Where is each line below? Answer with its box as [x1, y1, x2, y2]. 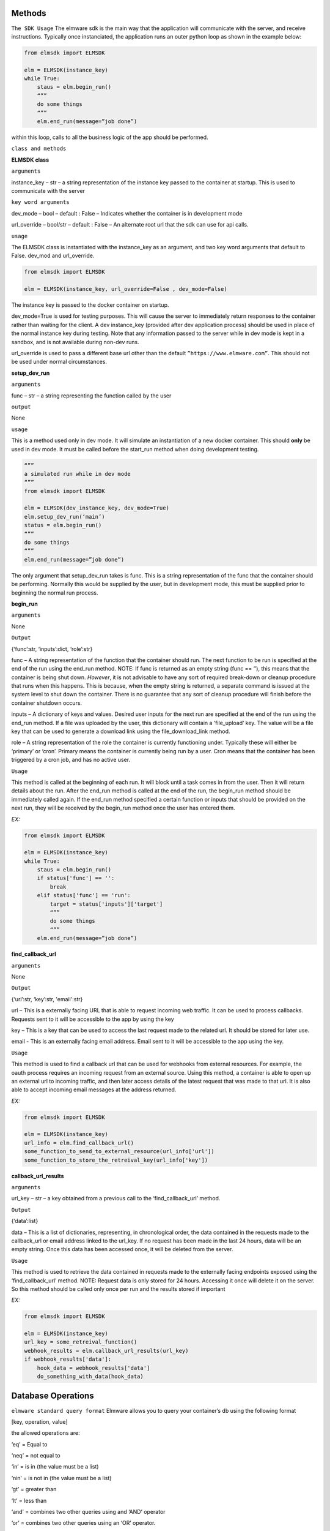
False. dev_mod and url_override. [11, 252, 95, 260]
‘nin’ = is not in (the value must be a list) [11, 1474, 112, 1481]
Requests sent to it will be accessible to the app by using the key [11, 1015, 174, 1023]
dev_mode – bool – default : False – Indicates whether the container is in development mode [11, 209, 243, 217]
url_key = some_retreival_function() [24, 1339, 137, 1345]
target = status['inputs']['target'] [50, 900, 163, 908]
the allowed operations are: [11, 1429, 80, 1437]
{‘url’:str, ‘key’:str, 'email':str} [11, 995, 83, 1002]
